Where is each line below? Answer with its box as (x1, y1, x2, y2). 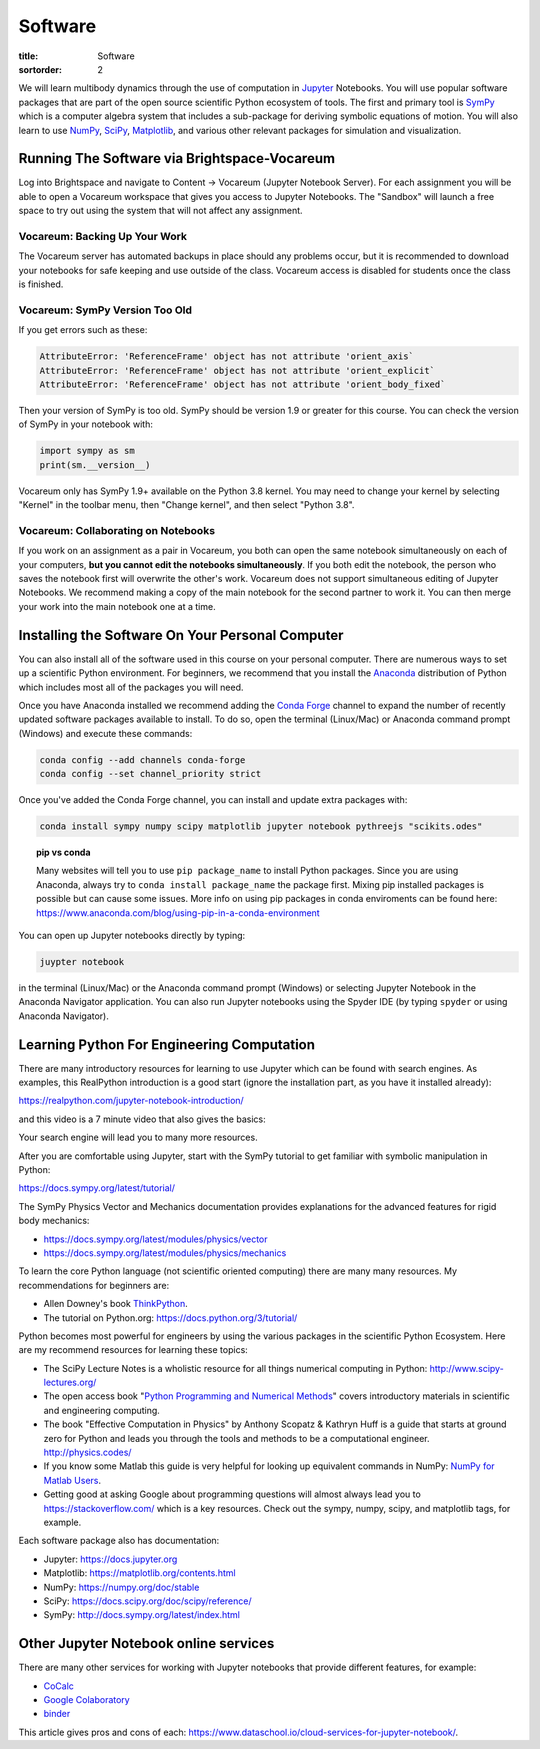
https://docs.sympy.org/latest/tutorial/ (18, 1182, 175, 1194)
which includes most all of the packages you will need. (18, 681, 244, 693)
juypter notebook (39, 956, 125, 967)
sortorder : (18, 63, 62, 75)
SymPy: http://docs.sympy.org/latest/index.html (43, 1609, 240, 1621)
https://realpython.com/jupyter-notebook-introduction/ (18, 1095, 244, 1107)
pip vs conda (36, 846, 91, 859)
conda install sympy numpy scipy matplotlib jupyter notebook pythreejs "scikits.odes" (39, 821, 483, 832)
